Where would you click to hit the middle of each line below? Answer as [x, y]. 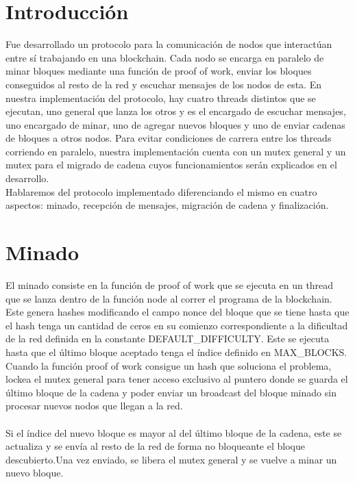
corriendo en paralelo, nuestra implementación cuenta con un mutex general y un [176, 151]
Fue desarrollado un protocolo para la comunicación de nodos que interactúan [169, 44]
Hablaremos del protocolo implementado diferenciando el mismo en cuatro [161, 191]
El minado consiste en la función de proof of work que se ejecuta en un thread [170, 284]
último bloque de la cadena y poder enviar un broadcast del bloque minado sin [171, 392]
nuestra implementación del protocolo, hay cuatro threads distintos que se [161, 98]
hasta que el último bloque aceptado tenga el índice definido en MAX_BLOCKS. [176, 352]
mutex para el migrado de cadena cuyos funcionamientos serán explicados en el [171, 165]
